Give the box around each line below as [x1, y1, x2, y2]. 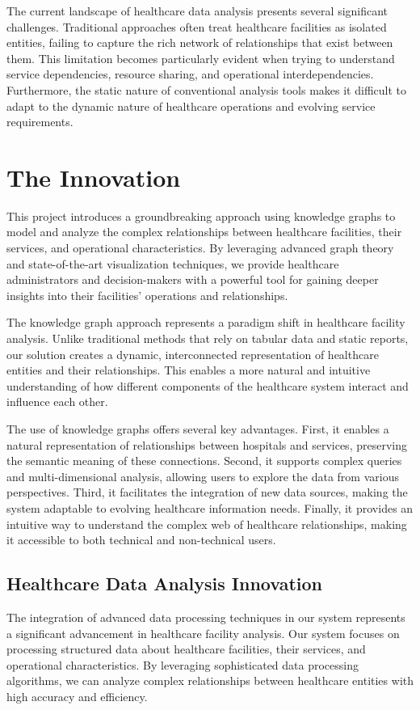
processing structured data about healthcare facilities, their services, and [6, 640, 366, 657]
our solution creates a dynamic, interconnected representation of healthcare [6, 345, 379, 362]
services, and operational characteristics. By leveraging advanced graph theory [6, 239, 394, 256]
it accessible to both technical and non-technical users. [6, 531, 276, 548]
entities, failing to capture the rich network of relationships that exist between [6, 34, 393, 51]
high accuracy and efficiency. [6, 687, 148, 704]
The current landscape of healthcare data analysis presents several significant [6, 2, 388, 19]
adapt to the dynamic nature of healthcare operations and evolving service [6, 97, 376, 114]
